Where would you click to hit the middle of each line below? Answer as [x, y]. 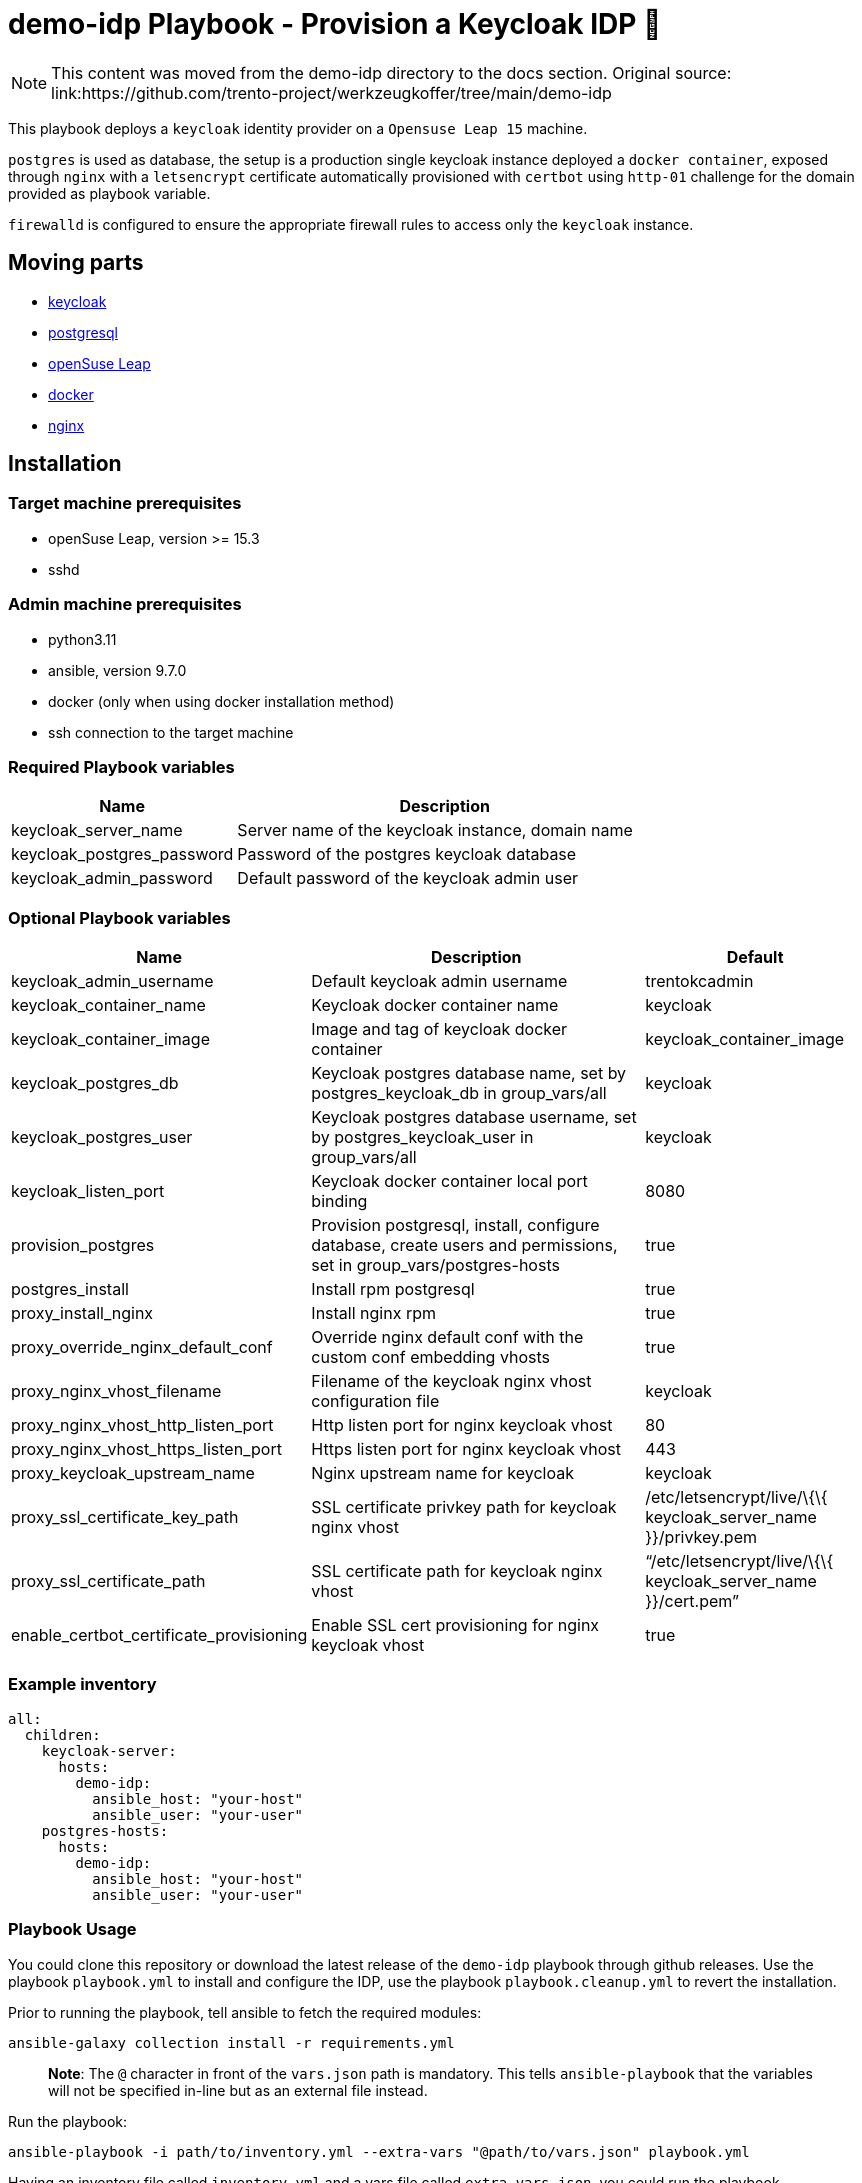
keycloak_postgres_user [102, 1137]
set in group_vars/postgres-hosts [435, 1265]
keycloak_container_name [108, 1005]
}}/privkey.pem [701, 1537]
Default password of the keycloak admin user [408, 878]
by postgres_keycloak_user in [422, 1137]
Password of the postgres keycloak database [407, 854]
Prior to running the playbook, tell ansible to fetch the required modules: [245, 2012]
